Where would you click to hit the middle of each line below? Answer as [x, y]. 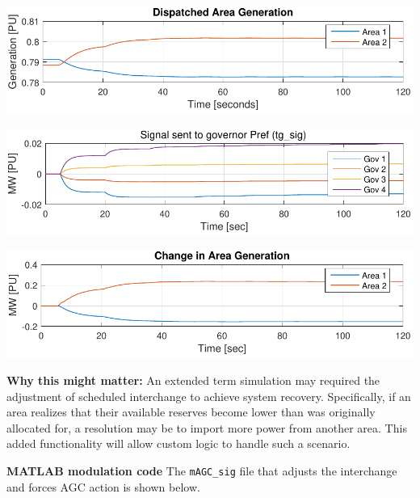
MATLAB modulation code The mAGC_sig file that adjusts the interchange [202, 470]
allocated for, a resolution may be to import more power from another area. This [207, 427]
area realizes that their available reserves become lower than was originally [191, 412]
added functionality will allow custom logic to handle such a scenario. [178, 443]
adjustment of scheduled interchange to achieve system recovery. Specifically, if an [209, 396]
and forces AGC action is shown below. [103, 486]
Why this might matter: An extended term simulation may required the [193, 380]
